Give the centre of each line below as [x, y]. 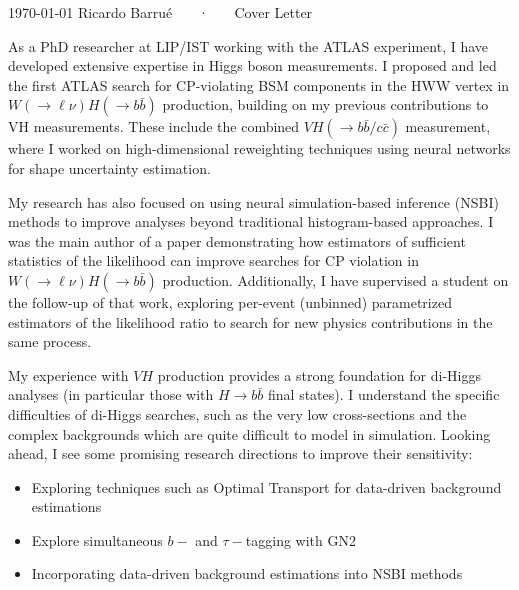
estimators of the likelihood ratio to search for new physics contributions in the [250, 321]
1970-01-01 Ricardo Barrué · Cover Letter [160, 12]
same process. [50, 341]
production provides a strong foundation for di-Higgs [319, 374]
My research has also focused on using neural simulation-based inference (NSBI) [253, 201]
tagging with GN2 [300, 539]
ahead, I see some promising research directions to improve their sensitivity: [240, 453]
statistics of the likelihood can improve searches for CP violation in [213, 260]
